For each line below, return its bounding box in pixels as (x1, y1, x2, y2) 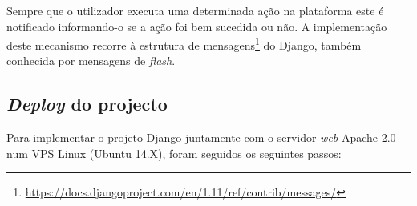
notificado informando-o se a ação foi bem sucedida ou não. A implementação (6, 18, 387, 34)
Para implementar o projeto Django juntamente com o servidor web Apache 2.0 (6, 129, 396, 146)
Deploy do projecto (6, 91, 168, 116)
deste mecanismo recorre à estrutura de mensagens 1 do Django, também (6, 34, 362, 53)
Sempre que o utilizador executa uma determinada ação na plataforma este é (6, 2, 384, 18)
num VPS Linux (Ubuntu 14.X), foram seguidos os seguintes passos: (6, 144, 342, 161)
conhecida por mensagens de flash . (6, 52, 176, 69)
